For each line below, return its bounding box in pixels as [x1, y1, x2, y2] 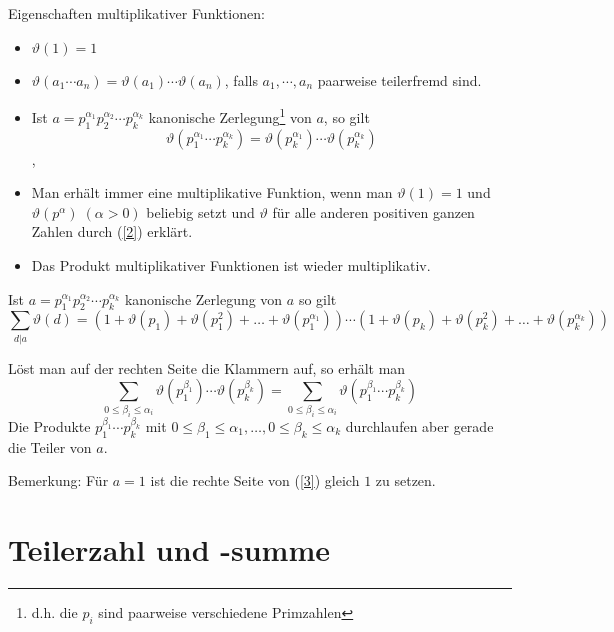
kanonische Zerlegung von [124, 288, 283, 309]
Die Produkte [8, 416, 91, 436]
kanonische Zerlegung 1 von [148, 104, 312, 127]
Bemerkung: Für [8, 470, 109, 491]
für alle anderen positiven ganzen [272, 201, 475, 222]
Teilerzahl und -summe [8, 529, 331, 570]
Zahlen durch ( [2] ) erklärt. [31, 221, 193, 242]
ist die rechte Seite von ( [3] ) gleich [150, 470, 360, 491]
